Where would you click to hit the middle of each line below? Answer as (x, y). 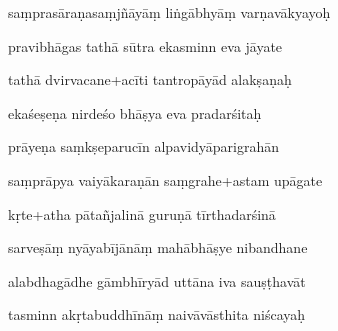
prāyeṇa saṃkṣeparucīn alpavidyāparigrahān (144, 146)
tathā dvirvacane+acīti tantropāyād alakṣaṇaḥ (150, 79)
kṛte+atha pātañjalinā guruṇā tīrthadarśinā (142, 213)
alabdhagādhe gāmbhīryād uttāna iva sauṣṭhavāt (157, 280)
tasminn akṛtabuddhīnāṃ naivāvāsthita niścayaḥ (157, 314)
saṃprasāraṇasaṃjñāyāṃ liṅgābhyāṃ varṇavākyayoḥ (169, 12)
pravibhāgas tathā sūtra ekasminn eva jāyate (145, 45)
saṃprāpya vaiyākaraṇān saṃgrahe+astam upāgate (165, 179)
